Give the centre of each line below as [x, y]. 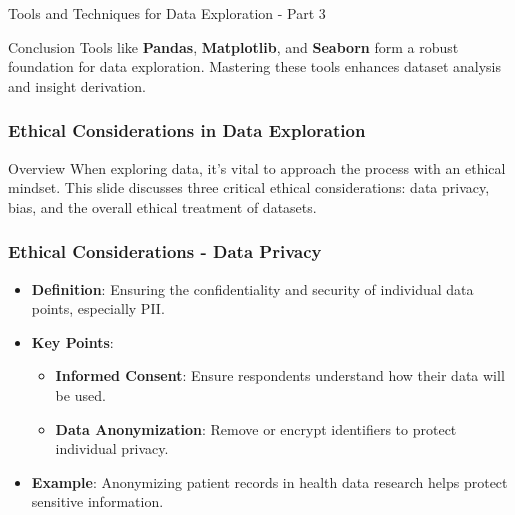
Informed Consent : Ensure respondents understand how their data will [280, 375]
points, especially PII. [98, 308]
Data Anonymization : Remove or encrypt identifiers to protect [256, 428]
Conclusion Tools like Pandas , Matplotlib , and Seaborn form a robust [233, 46]
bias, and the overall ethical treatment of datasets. [162, 206]
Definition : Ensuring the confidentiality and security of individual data [252, 288]
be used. [80, 394]
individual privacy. [112, 448]
